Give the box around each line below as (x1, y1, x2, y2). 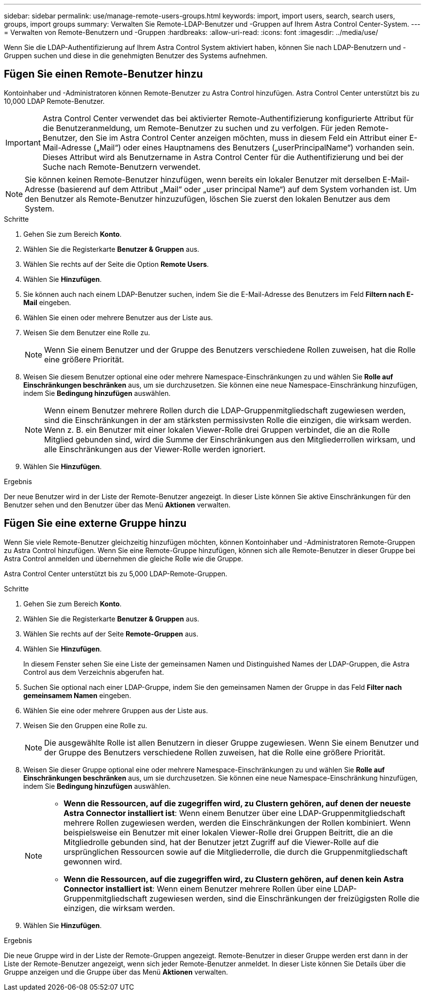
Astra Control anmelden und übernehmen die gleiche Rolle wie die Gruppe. (4, 554, 244, 563)
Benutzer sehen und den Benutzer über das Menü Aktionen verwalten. (4, 500, 230, 509)
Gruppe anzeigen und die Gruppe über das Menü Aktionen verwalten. (4, 967, 228, 976)
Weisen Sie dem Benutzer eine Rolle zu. (23, 328, 150, 337)
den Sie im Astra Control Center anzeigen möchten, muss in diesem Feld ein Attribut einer (79, 132, 407, 143)
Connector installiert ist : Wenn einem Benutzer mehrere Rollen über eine (64, 883, 332, 894)
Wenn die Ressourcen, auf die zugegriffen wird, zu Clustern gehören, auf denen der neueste (64, 798, 411, 808)
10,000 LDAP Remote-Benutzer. (4, 97, 105, 105)
